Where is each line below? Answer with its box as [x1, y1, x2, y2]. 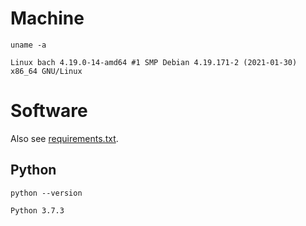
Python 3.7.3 [10, 205, 65, 216]
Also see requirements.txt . [10, 132, 119, 144]
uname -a [10, 40, 47, 50]
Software [10, 100, 88, 122]
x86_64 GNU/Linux [10, 66, 83, 76]
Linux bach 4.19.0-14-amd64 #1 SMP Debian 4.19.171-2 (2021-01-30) [10, 57, 298, 67]
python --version [10, 188, 83, 198]
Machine [10, 7, 85, 30]
